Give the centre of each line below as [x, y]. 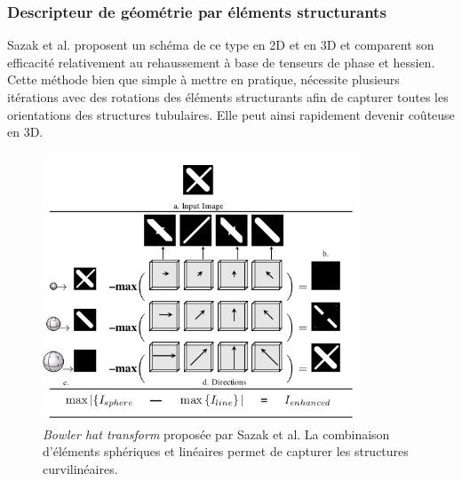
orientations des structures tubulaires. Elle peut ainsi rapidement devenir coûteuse [231, 114]
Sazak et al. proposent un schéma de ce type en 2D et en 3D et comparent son [221, 45]
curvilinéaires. [80, 468]
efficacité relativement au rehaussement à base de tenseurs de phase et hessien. [221, 62]
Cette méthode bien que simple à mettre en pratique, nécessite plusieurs [203, 79]
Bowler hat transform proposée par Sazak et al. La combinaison [216, 434]
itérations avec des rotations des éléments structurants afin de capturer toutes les [228, 97]
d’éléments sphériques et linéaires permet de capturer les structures [226, 451]
